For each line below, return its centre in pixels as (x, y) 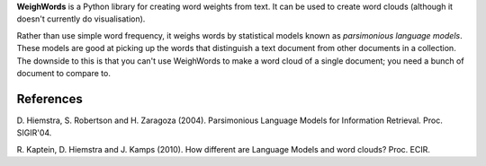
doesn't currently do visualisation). (81, 19)
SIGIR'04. (34, 133)
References (49, 99)
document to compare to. (64, 73)
